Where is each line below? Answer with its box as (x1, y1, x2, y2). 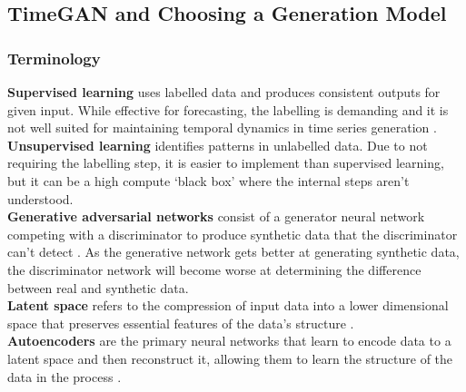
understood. (7, 189, 74, 208)
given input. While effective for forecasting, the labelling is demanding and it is (7, 100, 449, 119)
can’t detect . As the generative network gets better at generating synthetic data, (7, 242, 460, 261)
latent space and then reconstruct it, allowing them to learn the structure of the (7, 348, 453, 367)
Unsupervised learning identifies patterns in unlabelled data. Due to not (7, 135, 428, 154)
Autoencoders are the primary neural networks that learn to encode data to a (7, 331, 451, 350)
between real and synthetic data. (7, 278, 189, 297)
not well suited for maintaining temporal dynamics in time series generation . (7, 118, 437, 137)
